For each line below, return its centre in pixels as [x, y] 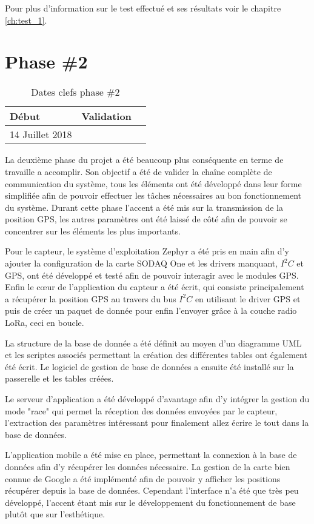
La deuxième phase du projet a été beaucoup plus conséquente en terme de [144, 160]
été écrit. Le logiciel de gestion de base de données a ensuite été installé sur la [149, 366]
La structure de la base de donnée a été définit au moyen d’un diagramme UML [153, 343]
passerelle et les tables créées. [59, 378]
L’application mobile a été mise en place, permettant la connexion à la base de [151, 455]
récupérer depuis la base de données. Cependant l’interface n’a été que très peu [152, 490]
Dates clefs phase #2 [75, 92]
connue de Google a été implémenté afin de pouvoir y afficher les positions [143, 478]
